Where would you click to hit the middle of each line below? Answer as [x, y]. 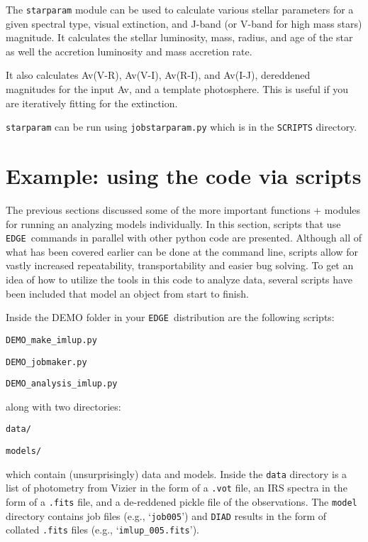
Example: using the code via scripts [184, 176]
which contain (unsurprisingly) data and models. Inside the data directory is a [177, 473]
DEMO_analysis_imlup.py [62, 384]
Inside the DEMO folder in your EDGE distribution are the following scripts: [170, 317]
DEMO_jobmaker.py [46, 362]
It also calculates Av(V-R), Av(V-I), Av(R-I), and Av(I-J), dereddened [158, 75]
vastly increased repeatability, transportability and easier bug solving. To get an [180, 265]
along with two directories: [63, 406]
